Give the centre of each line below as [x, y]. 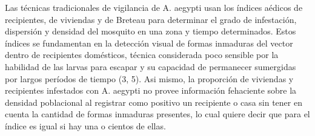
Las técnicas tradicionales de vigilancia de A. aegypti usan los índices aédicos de [154, 7]
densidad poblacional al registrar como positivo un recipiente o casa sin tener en [154, 102]
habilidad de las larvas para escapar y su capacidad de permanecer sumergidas [151, 66]
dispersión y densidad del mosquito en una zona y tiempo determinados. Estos [151, 31]
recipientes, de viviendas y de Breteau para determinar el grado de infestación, [151, 19]
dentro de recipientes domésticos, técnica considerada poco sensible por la [142, 55]
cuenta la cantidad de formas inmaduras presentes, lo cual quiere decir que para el [157, 114]
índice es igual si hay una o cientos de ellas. [85, 125]
